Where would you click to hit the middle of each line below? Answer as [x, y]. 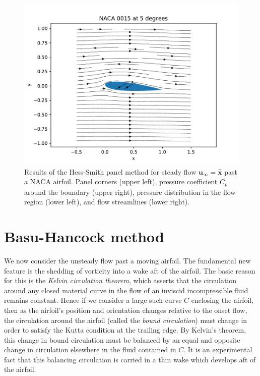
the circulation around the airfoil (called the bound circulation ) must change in [126, 320]
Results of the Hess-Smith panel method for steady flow [110, 171]
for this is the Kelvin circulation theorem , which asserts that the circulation [120, 280]
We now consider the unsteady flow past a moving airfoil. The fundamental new [127, 260]
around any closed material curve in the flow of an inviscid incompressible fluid [126, 290]
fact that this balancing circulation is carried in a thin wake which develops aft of [130, 359]
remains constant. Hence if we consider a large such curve [93, 300]
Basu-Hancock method [84, 236]
